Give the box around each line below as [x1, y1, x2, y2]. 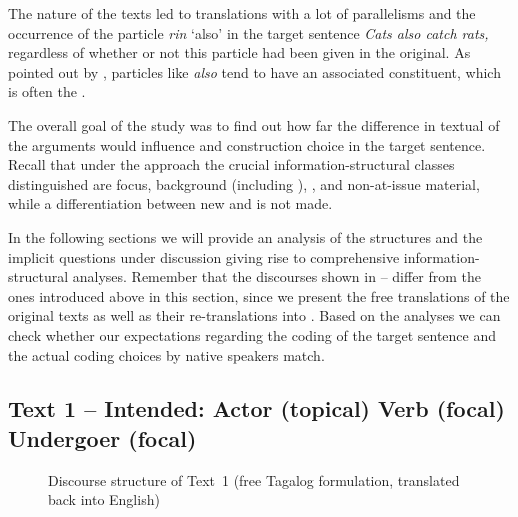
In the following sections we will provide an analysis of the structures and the [8, 226, 483, 247]
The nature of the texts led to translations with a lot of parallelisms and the [8, 3, 476, 23]
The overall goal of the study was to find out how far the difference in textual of [8, 114, 500, 135]
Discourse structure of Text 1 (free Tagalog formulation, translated [48, 469, 460, 490]
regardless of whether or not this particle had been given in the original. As [8, 42, 471, 63]
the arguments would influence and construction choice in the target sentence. [8, 134, 486, 155]
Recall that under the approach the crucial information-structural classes [8, 154, 455, 175]
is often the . [8, 81, 86, 102]
